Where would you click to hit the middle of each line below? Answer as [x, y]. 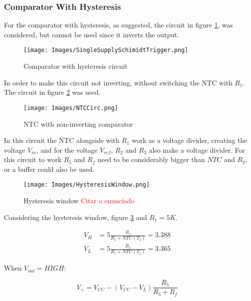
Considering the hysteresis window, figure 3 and [76, 217]
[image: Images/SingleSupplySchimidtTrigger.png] [106, 50]
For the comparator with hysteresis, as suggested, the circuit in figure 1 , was [119, 25]
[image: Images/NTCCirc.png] [71, 108]
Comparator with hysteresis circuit [76, 66]
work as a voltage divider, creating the [189, 140]
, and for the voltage [67, 150]
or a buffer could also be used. [49, 169]
